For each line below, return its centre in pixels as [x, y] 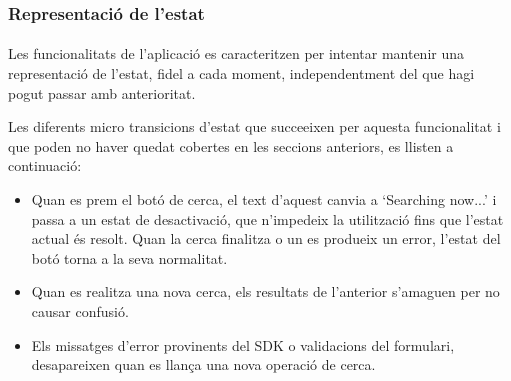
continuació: [45, 165]
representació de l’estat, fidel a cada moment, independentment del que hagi [241, 73]
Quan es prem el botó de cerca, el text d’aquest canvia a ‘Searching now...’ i [264, 199]
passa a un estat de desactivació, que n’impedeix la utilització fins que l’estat [267, 218]
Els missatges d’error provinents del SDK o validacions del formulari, [243, 344]
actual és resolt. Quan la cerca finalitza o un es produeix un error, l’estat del [266, 238]
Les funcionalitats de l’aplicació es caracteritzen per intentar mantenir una [236, 53]
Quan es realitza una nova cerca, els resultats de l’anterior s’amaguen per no [265, 291]
